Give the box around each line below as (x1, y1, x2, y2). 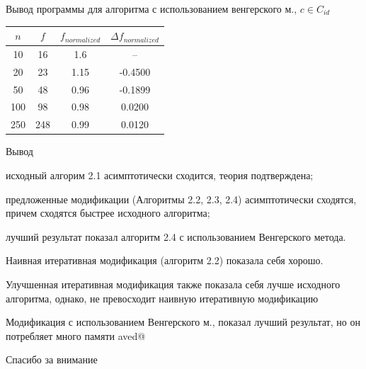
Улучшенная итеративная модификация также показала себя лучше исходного (6, 276, 341, 291)
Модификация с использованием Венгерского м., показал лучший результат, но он (6, 314, 360, 329)
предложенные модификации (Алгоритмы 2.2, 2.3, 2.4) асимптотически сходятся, (6, 191, 357, 206)
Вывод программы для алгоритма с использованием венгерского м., (6, 1, 297, 16)
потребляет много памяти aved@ (6, 328, 146, 343)
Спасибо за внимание (6, 352, 98, 367)
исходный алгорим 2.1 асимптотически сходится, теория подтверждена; (6, 168, 314, 182)
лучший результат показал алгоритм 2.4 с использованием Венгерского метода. (6, 229, 346, 244)
